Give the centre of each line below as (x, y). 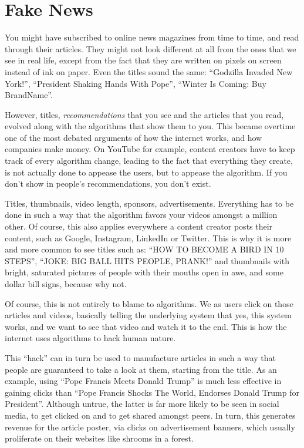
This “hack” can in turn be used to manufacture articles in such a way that (141, 357)
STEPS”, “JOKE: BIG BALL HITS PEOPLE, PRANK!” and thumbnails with (147, 260)
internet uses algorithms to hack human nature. (90, 338)
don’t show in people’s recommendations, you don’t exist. (108, 183)
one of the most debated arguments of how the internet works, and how (134, 137)
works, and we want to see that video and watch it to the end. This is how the (146, 326)
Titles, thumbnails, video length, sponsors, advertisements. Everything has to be (149, 203)
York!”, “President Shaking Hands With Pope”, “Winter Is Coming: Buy (136, 83)
